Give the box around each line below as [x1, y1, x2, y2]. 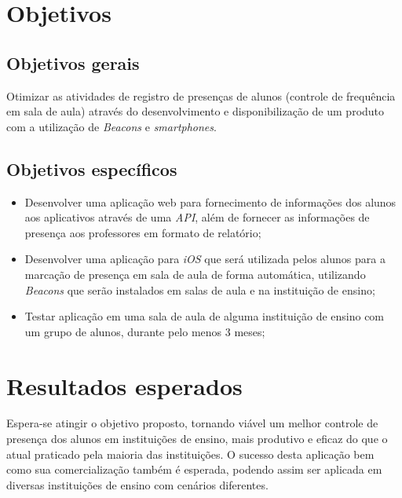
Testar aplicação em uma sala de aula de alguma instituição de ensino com [24, 308, 385, 324]
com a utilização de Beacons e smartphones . [6, 118, 217, 134]
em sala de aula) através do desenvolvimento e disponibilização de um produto [6, 103, 385, 119]
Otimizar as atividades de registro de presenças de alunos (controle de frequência [6, 87, 396, 104]
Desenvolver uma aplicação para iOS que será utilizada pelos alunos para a [24, 251, 386, 267]
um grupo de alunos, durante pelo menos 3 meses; [24, 323, 265, 339]
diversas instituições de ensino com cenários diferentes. [6, 476, 269, 493]
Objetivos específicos [6, 156, 177, 181]
